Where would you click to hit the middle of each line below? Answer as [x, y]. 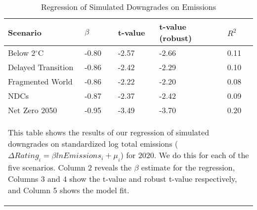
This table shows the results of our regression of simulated [109, 132]
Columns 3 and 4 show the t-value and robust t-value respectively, [123, 179]
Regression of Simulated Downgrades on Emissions [128, 7]
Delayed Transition [41, 67]
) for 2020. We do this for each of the [185, 155]
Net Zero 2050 [33, 110]
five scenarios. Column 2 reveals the [70, 168]
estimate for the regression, [188, 168]
